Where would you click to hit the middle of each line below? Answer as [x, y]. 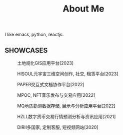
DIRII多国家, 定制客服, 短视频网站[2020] [58, 127]
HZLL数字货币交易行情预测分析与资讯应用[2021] [66, 117]
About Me [83, 9]
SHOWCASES [26, 50]
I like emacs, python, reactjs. [34, 35]
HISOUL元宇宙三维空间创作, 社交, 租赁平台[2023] [68, 74]
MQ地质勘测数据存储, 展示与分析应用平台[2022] [66, 106]
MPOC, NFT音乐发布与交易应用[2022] [56, 95]
